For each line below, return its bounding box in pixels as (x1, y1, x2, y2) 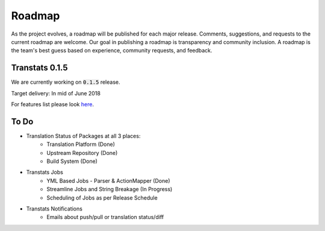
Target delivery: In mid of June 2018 (11, 89, 101, 97)
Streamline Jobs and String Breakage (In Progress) (46, 186, 173, 193)
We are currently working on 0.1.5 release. (11, 78, 120, 86)
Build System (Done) (46, 157, 97, 165)
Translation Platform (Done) (46, 141, 116, 148)
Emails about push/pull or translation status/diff (46, 214, 164, 221)
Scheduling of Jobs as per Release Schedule (46, 194, 158, 201)
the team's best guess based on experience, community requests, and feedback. (11, 47, 213, 54)
